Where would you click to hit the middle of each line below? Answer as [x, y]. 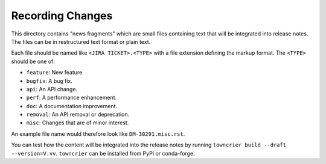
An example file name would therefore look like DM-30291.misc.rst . [98, 134]
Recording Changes [62, 16]
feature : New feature [54, 73]
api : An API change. [52, 89]
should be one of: [33, 61]
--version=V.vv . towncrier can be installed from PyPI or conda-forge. [103, 153]
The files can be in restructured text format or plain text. [81, 41]
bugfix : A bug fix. [49, 80]
